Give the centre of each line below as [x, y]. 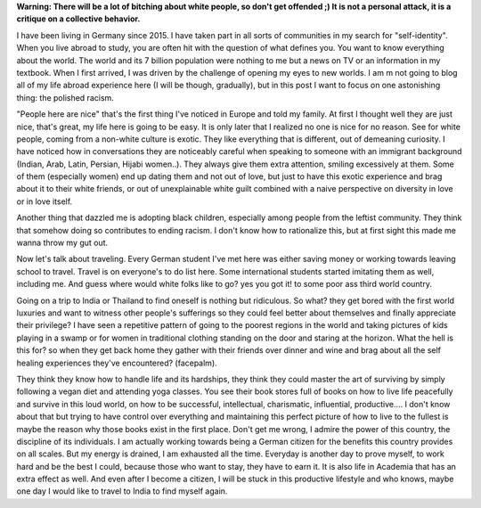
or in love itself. [45, 201]
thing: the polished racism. [65, 97]
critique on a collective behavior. [78, 19]
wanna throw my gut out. [62, 243]
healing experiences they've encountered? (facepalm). [117, 363]
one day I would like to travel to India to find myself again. [122, 491]
